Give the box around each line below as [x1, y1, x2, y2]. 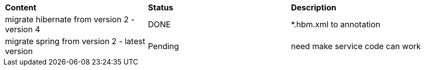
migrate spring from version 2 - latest [5, 36, 145, 46]
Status [147, 2, 173, 12]
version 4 [5, 24, 40, 34]
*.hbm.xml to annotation [290, 19, 380, 29]
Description [290, 2, 336, 12]
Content [5, 2, 36, 12]
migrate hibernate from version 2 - [5, 14, 134, 24]
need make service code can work [290, 41, 421, 51]
